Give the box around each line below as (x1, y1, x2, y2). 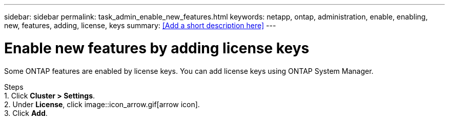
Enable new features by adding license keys (4, 39, 310, 57)
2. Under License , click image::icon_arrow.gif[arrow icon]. (4, 99, 200, 109)
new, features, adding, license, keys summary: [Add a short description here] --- (4, 21, 276, 30)
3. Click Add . (4, 108, 48, 117)
